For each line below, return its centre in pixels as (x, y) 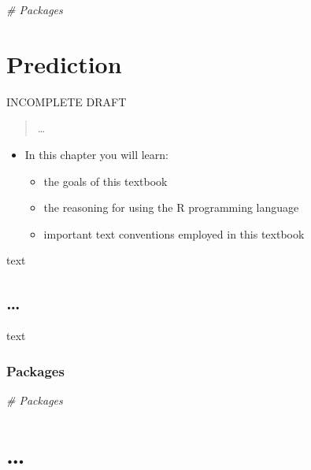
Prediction (64, 63)
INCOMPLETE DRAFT (67, 101)
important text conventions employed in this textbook (174, 233)
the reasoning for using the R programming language (171, 207)
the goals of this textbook (106, 181)
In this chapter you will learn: (96, 154)
